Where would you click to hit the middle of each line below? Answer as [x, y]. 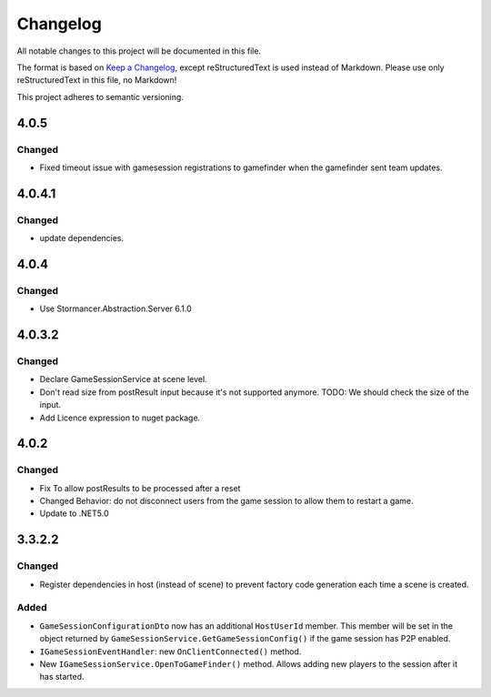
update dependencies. [82, 238]
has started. [62, 677]
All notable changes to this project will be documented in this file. [139, 51]
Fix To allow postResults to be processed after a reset [140, 488]
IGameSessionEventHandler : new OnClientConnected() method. [170, 652]
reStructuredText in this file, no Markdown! [97, 80]
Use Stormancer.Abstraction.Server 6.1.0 [116, 308]
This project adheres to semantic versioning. [100, 96]
